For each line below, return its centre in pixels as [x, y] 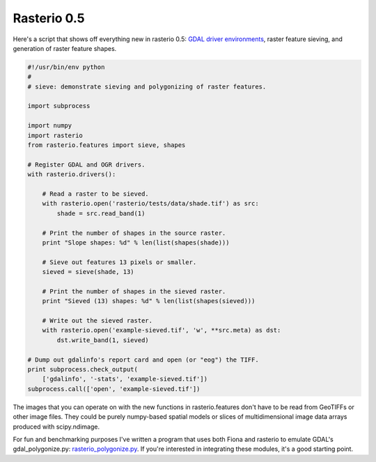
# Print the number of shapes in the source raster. [134, 233]
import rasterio [55, 135]
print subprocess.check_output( [83, 370]
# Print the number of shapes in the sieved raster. [134, 291]
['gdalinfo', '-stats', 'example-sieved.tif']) [125, 379]
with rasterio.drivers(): [72, 175]
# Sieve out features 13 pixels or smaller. [119, 262]
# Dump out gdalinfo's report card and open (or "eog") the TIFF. [143, 360]
